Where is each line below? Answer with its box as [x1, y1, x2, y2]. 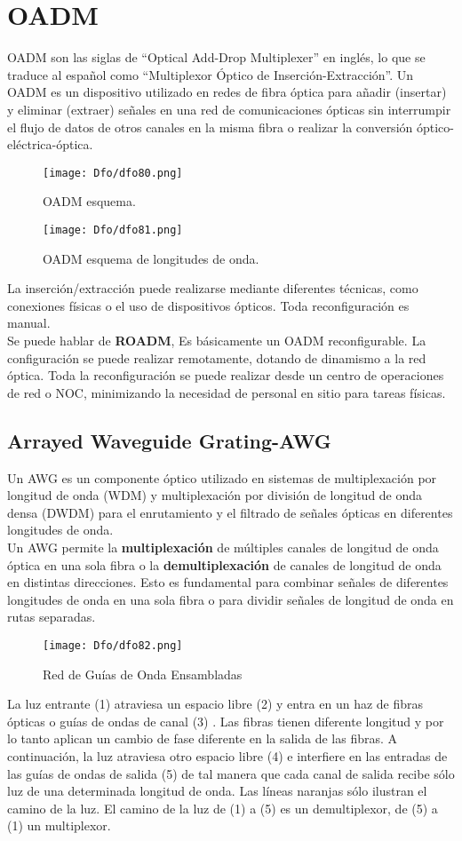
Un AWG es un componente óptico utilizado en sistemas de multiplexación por [7, 468, 437, 487]
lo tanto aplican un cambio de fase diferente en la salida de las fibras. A [7, 729, 398, 748]
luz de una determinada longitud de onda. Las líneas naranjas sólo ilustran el [7, 781, 427, 800]
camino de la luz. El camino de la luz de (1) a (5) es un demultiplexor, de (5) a [7, 798, 438, 817]
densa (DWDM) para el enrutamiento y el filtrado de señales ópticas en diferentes [7, 503, 453, 521]
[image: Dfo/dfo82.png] [43, 639, 183, 652]
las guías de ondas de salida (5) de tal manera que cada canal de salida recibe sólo [7, 764, 455, 782]
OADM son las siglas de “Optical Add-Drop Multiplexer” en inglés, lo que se [7, 48, 426, 67]
